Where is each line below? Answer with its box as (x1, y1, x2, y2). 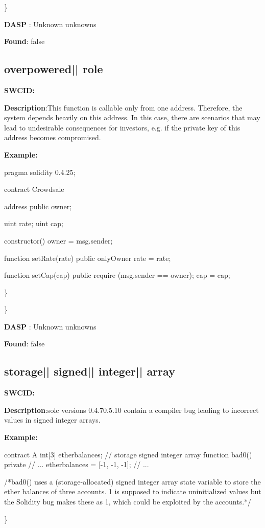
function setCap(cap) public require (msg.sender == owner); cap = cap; (4, 270, 230, 280)
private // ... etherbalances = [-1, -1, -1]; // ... (4, 459, 149, 470)
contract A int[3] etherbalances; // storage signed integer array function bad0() (4, 449, 252, 459)
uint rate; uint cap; (4, 218, 63, 229)
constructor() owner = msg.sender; (4, 235, 113, 246)
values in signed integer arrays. (4, 414, 101, 425)
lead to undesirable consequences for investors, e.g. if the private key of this (4, 122, 240, 133)
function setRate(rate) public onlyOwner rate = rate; (4, 252, 171, 263)
